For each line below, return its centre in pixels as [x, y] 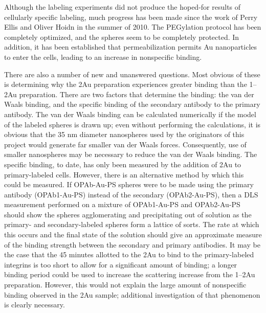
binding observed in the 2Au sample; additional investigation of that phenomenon [132, 294]
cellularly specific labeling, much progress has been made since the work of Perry [131, 17]
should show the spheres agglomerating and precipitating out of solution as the [128, 214]
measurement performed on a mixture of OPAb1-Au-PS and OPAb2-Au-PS [122, 204]
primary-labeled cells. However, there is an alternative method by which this [124, 174]
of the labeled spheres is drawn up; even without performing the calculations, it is [132, 124]
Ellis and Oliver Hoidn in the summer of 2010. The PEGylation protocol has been [133, 27]
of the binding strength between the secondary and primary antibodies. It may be [132, 244]
